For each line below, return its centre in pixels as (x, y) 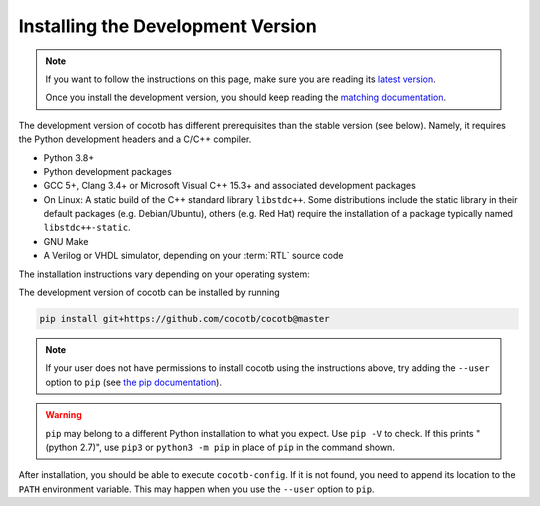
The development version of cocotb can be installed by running (149, 292)
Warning (63, 415)
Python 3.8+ (69, 157)
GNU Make (66, 241)
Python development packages (107, 171)
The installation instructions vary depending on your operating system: (164, 274)
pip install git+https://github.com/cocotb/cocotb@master (184, 318)
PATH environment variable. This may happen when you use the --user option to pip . (196, 489)
